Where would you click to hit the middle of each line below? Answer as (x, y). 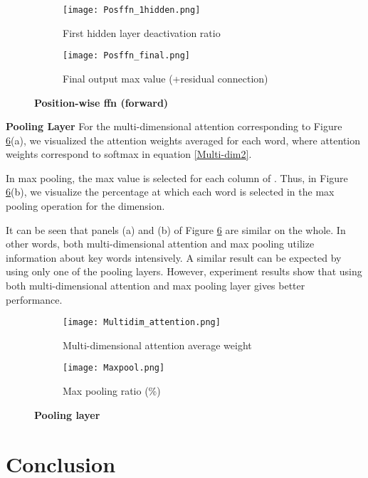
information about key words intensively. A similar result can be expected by (174, 257)
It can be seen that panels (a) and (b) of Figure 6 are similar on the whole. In (176, 229)
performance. (34, 299)
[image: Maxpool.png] (114, 368)
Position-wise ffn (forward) (101, 102)
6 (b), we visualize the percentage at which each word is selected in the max (170, 192)
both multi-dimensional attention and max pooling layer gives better (156, 286)
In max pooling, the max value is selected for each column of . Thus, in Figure (177, 177)
